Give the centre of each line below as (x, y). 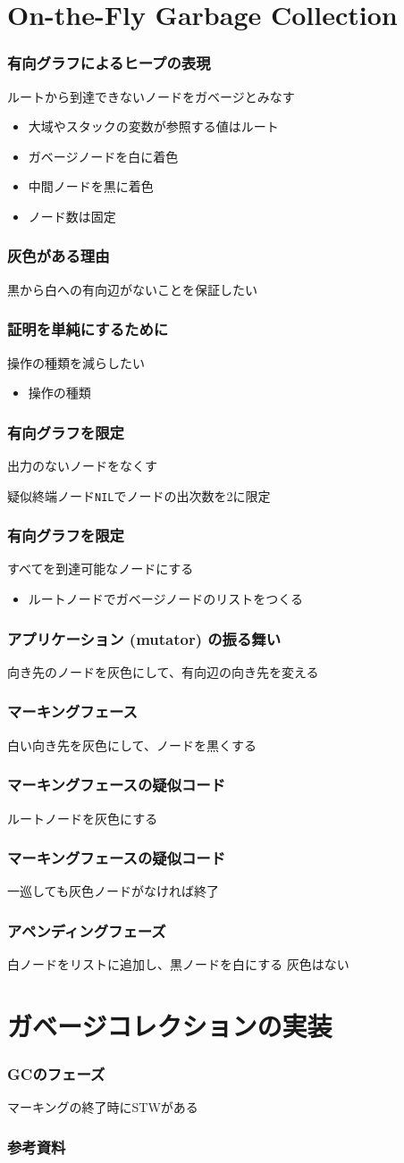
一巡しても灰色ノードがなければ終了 (113, 891)
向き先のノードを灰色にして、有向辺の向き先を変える (163, 671)
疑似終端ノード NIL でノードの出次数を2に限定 (139, 495)
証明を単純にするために (88, 329)
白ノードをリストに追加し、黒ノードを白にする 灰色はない (178, 964)
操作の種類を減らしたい (76, 362)
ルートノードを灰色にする (83, 818)
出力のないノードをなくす (82, 465)
